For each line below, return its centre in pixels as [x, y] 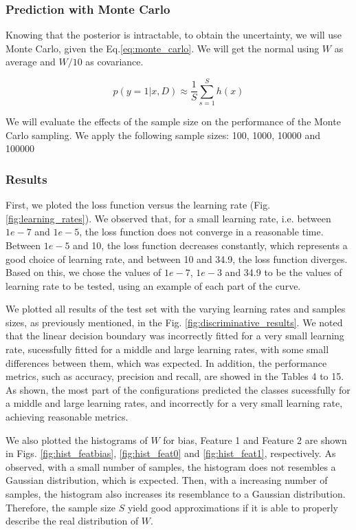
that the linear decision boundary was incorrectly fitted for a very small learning [175, 336]
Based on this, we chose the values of [84, 272]
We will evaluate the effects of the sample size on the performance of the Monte [173, 121]
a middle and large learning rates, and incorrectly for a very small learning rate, [174, 403]
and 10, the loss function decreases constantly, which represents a [210, 245]
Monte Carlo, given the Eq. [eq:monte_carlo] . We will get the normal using [163, 48]
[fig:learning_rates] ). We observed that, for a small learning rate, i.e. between [168, 218]
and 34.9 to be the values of [283, 272]
